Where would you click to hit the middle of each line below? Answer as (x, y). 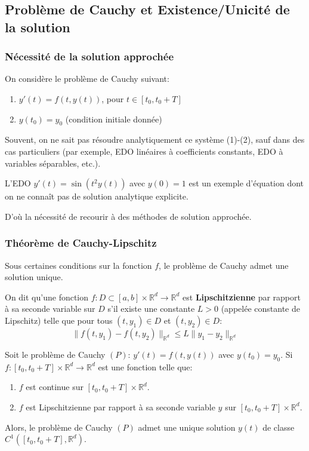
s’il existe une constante (151, 309)
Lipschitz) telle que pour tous (59, 320)
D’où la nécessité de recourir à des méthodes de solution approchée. (128, 216)
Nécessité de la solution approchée (89, 56)
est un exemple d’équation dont (246, 183)
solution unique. (34, 277)
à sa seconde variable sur (50, 309)
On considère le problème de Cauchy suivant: (87, 79)
